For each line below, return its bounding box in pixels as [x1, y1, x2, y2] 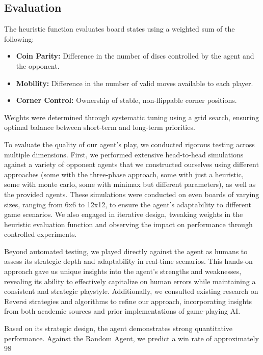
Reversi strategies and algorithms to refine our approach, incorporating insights [4, 295, 252, 306]
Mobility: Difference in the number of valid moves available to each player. [16, 77, 253, 88]
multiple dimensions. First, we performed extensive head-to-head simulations [4, 149, 244, 159]
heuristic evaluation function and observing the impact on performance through [4, 219, 253, 229]
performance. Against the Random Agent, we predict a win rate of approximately [4, 333, 259, 343]
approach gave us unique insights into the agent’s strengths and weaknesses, [4, 266, 242, 277]
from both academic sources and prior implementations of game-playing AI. [4, 306, 241, 316]
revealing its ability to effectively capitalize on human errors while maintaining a [4, 276, 256, 286]
